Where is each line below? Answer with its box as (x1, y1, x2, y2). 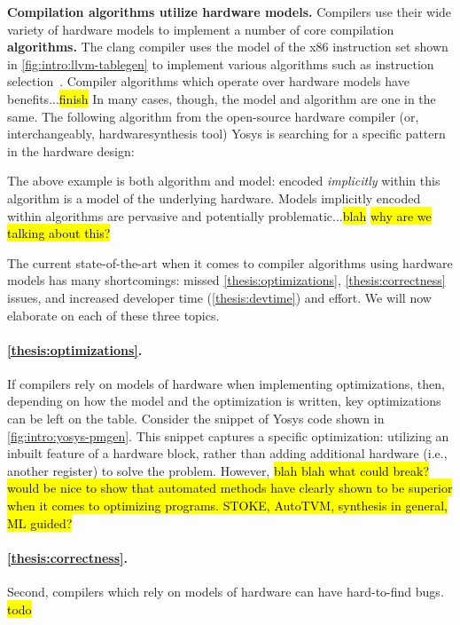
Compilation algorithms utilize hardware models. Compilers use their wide (7, 3, 452, 20)
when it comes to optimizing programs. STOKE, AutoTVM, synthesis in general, (7, 496, 448, 515)
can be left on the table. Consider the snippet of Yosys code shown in (7, 409, 385, 428)
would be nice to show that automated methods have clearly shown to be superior (7, 479, 453, 497)
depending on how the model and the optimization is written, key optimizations (7, 392, 441, 410)
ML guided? (7, 513, 73, 532)
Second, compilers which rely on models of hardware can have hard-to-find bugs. (7, 582, 444, 601)
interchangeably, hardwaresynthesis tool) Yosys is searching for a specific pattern (7, 124, 446, 143)
